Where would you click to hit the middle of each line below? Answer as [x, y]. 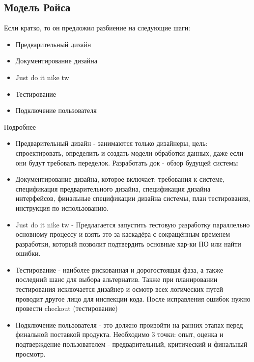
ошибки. [28, 253]
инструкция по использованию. [62, 208]
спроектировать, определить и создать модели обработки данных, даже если [129, 153]
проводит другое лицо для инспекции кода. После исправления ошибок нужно [133, 298]
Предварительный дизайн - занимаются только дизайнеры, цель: [112, 143]
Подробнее [20, 126]
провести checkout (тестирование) [67, 308]
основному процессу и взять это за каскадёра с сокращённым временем [123, 234]
